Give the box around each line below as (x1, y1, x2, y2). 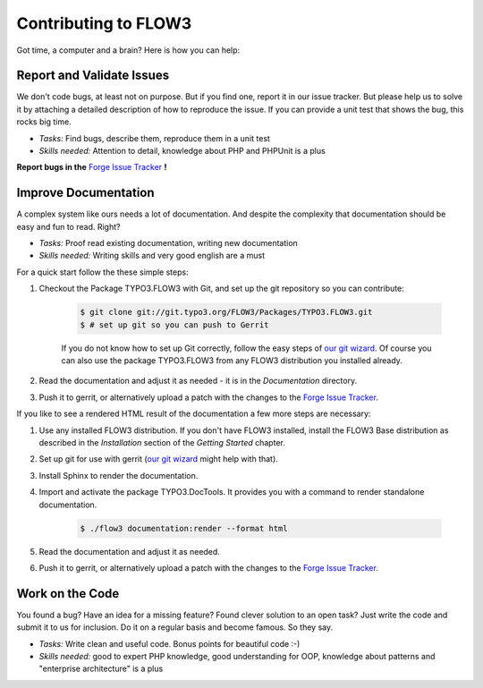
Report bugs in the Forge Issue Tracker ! (16, 162, 167, 173)
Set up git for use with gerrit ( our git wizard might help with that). (38, 454, 279, 464)
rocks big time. (16, 116, 72, 127)
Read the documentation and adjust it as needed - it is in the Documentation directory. (38, 376, 358, 386)
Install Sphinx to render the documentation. (38, 470, 199, 480)
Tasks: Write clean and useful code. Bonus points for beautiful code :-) (38, 638, 301, 649)
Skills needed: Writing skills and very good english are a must (38, 251, 266, 261)
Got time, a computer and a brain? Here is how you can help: (16, 45, 241, 55)
